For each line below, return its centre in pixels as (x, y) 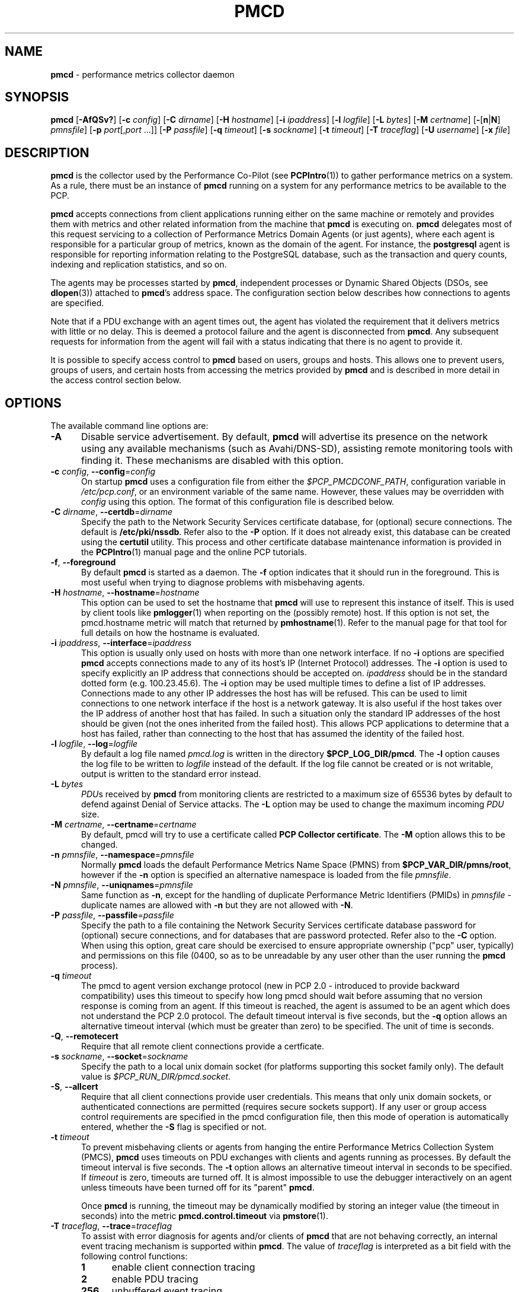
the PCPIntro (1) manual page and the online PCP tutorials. (194, 552)
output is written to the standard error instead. (171, 774)
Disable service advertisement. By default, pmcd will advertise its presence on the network (284, 437)
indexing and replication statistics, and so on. (139, 265)
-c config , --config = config (103, 472)
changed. (100, 845)
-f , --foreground (83, 562)
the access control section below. (116, 380)
